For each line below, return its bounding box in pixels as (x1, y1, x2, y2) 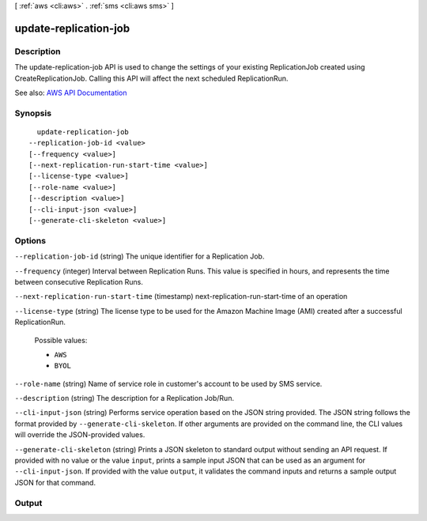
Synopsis (14, 108, 51, 119)
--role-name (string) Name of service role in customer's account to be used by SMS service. (14, 379, 323, 388)
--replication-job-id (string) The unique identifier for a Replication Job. (14, 251, 265, 261)
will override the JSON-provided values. (14, 430, 145, 440)
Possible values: (34, 335, 88, 345)
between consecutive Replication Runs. (14, 277, 144, 286)
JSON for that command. (14, 478, 96, 487)
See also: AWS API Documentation (14, 88, 127, 97)
